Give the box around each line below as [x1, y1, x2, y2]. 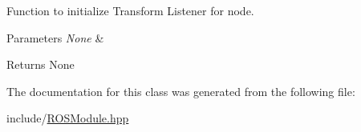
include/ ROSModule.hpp [6, 110, 129, 126]
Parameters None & [6, 29, 104, 46]
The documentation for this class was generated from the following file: [6, 82, 355, 99]
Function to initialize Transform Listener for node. [6, 2, 254, 18]
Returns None [6, 56, 75, 73]
